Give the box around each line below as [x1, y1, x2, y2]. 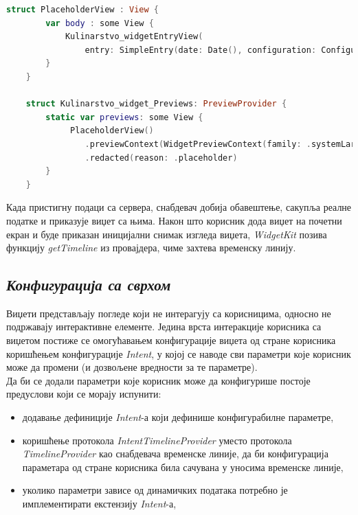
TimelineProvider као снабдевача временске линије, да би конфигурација [22, 446, 328, 461]
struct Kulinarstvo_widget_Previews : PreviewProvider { [25, 99, 287, 109]
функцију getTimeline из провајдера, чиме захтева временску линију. [6, 240, 296, 255]
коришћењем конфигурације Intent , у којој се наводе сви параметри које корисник [6, 346, 351, 360]
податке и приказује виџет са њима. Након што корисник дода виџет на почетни [6, 213, 342, 227]
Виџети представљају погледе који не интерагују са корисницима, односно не [6, 306, 331, 320]
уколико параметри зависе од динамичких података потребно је [22, 483, 288, 497]
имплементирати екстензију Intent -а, [22, 496, 177, 511]
